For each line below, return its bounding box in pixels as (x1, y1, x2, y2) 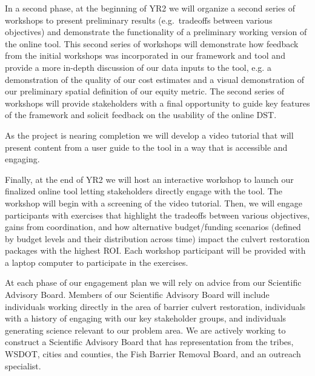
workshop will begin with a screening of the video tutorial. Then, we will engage (5, 196, 303, 209)
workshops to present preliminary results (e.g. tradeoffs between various (5, 13, 273, 26)
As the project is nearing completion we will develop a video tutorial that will (5, 128, 294, 141)
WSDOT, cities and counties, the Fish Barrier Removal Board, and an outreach (5, 348, 301, 360)
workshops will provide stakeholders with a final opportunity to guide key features (5, 96, 310, 109)
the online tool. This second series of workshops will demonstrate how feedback (5, 37, 299, 50)
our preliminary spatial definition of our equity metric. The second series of (5, 85, 285, 97)
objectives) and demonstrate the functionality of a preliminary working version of (5, 25, 307, 38)
